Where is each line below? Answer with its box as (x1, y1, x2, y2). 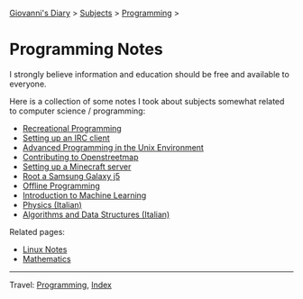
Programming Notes (9, 40, 164, 59)
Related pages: (9, 226, 66, 237)
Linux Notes (22, 243, 68, 255)
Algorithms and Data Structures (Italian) (22, 209, 170, 220)
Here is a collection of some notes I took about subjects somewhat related (9, 95, 285, 106)
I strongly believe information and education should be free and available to (9, 68, 290, 79)
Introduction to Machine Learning (22, 189, 147, 201)
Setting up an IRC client (22, 132, 110, 143)
